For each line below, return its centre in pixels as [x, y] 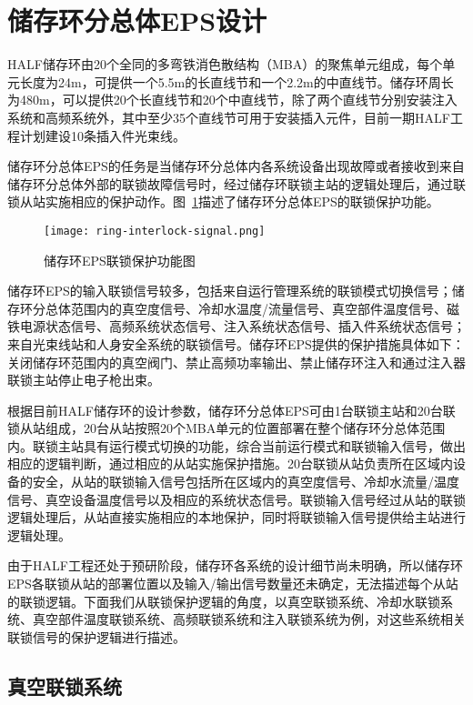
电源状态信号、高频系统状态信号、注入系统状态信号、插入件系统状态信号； [242, 326]
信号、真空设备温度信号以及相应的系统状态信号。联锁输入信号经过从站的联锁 [236, 499]
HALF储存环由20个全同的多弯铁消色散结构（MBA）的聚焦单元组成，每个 [225, 64]
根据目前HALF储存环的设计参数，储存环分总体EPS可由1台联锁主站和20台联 [231, 410]
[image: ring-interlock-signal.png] [155, 231]
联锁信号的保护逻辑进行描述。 [96, 636]
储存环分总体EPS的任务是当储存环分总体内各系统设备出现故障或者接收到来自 [236, 166]
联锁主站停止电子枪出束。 [84, 380]
